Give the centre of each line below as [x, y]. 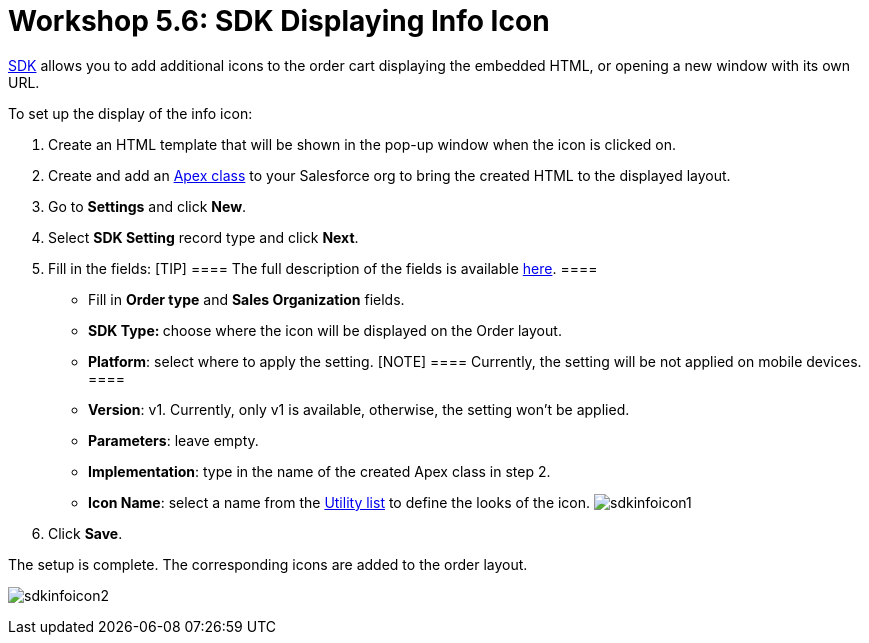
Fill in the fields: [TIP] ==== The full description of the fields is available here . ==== [323, 268]
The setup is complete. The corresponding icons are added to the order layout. [268, 564]
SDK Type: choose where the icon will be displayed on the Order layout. [325, 330]
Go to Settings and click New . [147, 206]
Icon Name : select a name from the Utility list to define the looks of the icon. [339, 502]
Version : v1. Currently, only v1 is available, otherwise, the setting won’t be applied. [359, 409]
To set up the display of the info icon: [130, 113]
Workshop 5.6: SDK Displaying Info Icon [279, 21]
